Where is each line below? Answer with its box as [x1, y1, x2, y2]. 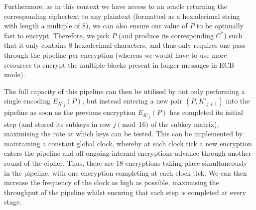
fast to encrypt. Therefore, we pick [4, 30, 110, 40]
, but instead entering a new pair [82, 96, 183, 106]
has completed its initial [169, 107, 243, 117]
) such [224, 30, 243, 40]
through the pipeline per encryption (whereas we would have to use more [4, 49, 227, 60]
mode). [4, 69, 25, 80]
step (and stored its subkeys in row [4, 118, 111, 129]
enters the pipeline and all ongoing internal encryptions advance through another [4, 148, 252, 158]
